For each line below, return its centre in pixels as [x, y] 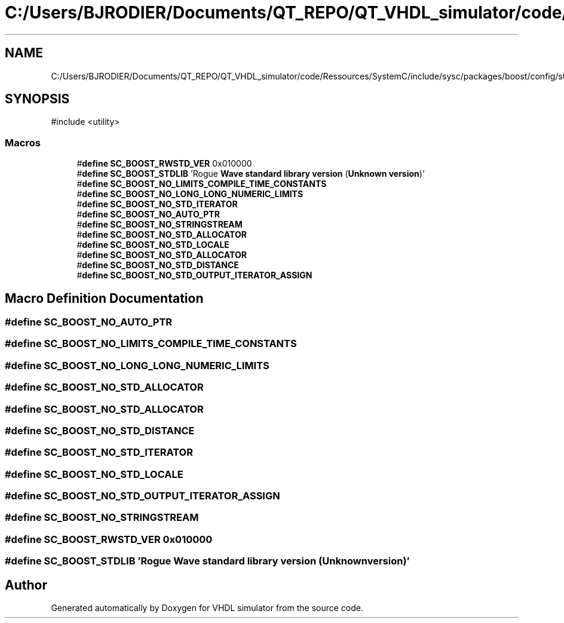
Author [26, 585]
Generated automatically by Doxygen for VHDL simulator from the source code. [207, 608]
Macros [23, 142]
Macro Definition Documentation [104, 298]
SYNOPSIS [37, 99]
